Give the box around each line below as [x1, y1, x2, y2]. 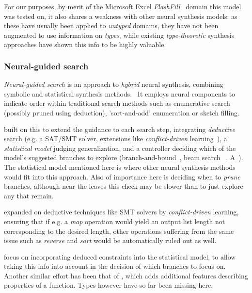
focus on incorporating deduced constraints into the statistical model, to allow [4, 251, 236, 261]
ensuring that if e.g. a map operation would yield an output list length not [4, 216, 225, 226]
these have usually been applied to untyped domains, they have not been [4, 20, 219, 31]
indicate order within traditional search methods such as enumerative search [4, 98, 230, 108]
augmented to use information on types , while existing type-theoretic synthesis [4, 30, 235, 40]
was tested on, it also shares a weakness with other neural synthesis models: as [4, 11, 237, 21]
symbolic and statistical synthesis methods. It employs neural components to [4, 88, 236, 98]
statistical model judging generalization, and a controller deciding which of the [4, 143, 236, 153]
